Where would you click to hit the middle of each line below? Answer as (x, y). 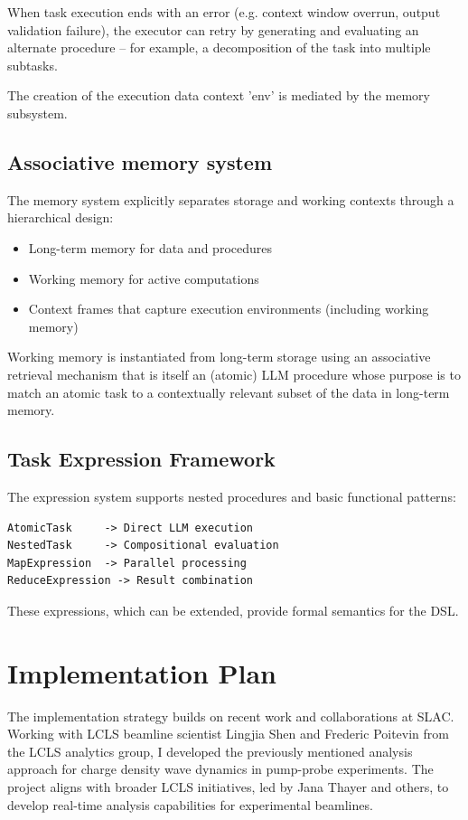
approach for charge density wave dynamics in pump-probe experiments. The (220, 769)
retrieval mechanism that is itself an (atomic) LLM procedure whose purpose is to (234, 374)
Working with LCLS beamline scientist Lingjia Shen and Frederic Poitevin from (229, 734)
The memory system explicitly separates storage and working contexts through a (231, 199)
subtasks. (33, 65)
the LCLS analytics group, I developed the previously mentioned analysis (210, 751)
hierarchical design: (61, 217)
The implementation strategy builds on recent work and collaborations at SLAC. (231, 716)
